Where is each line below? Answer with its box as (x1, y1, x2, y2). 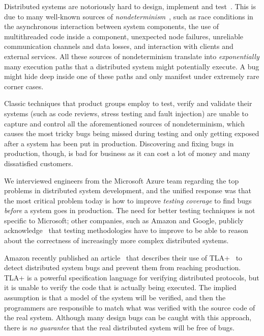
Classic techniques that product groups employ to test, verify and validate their (4, 98, 252, 109)
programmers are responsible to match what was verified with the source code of (4, 302, 255, 313)
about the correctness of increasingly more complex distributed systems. (4, 235, 229, 246)
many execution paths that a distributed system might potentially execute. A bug (4, 61, 259, 71)
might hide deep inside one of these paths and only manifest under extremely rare (4, 71, 259, 82)
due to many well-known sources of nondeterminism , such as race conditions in (4, 11, 253, 21)
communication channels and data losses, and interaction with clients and (4, 41, 233, 51)
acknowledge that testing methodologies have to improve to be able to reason (4, 225, 248, 236)
